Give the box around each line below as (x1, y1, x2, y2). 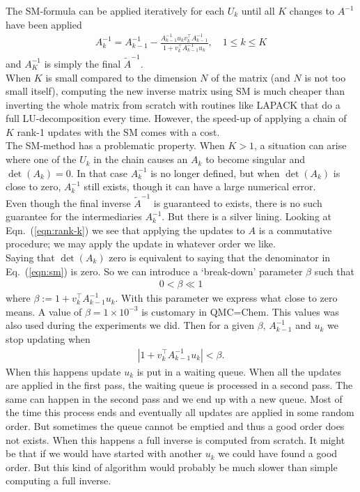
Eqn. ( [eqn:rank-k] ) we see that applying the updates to (6, 222, 245, 237)
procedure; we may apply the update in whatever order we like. (6, 236, 276, 251)
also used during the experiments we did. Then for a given (6, 318, 254, 332)
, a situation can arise (254, 138, 347, 153)
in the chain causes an (93, 152, 188, 167)
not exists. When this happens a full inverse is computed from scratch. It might (6, 432, 345, 447)
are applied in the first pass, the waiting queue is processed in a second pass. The (6, 378, 353, 392)
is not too (304, 70, 346, 84)
